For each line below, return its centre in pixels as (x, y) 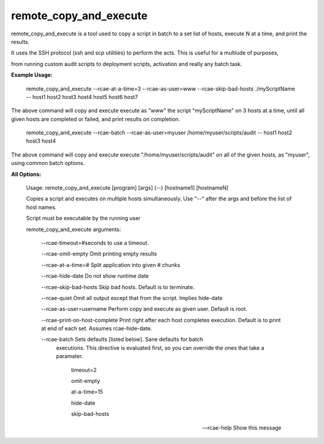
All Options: (26, 174)
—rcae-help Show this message (241, 427)
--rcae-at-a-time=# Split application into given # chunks (111, 265)
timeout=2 (84, 370)
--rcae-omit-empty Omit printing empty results (99, 254)
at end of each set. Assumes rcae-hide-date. (97, 328)
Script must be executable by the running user (83, 218)
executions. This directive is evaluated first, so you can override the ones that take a (160, 347)
